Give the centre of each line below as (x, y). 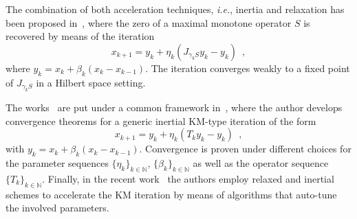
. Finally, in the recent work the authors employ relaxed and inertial (188, 178)
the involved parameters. (57, 208)
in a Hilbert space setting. (91, 82)
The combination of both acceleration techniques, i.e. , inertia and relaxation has (175, 9)
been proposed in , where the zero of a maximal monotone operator (149, 22)
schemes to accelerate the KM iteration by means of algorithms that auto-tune (171, 194)
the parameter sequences (57, 162)
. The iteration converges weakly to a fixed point (248, 68)
